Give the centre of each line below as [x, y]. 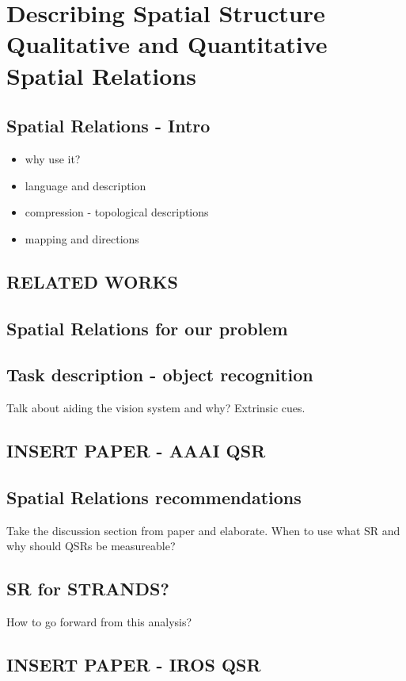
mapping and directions [82, 238]
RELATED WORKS [92, 281]
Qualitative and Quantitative [167, 44]
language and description [85, 185]
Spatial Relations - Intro [108, 126]
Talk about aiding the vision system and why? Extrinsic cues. [156, 408]
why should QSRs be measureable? [91, 546]
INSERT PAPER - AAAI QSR [136, 451]
